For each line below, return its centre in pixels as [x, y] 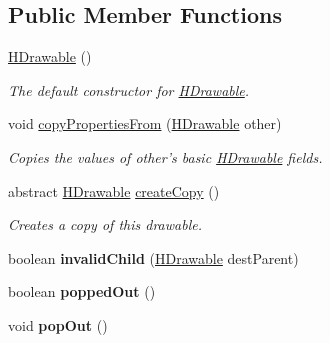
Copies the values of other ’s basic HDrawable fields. [165, 156]
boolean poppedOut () [82, 291]
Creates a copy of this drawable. [105, 224]
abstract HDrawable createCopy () [114, 190]
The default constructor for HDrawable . [129, 89]
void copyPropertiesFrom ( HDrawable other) [145, 123]
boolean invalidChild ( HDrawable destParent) [153, 257]
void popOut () [58, 324]
